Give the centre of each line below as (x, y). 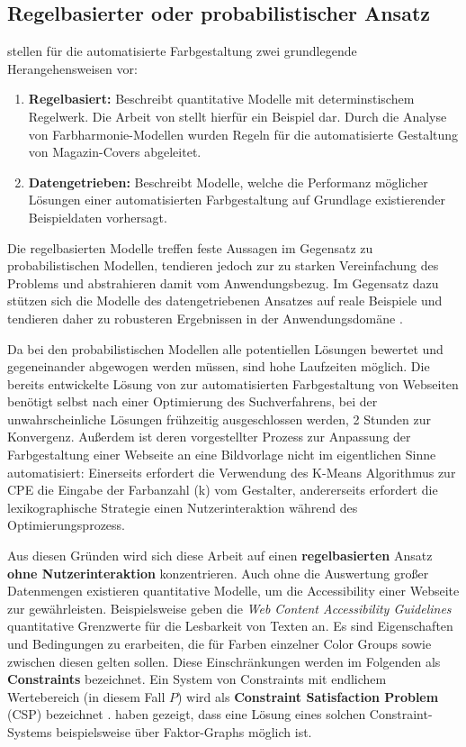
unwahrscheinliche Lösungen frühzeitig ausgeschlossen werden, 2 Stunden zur (219, 419)
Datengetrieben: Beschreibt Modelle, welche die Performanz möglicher (228, 182)
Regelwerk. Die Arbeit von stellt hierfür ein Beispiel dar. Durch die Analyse (237, 116)
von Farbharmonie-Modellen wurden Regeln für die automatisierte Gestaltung (243, 134)
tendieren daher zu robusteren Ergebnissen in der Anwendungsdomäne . (205, 318)
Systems (30, 731)
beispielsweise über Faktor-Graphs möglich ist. (184, 731)
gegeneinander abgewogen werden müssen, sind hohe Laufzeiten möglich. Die (219, 366)
